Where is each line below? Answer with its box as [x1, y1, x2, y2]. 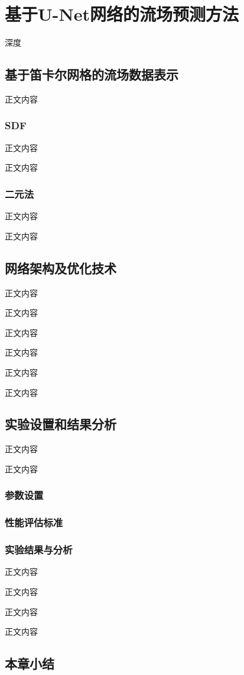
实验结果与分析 [5, 542, 73, 557]
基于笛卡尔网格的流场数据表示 [5, 65, 178, 84]
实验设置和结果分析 [5, 415, 116, 433]
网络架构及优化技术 [5, 258, 116, 277]
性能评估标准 [5, 515, 63, 530]
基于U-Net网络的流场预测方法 [5, 2, 239, 26]
